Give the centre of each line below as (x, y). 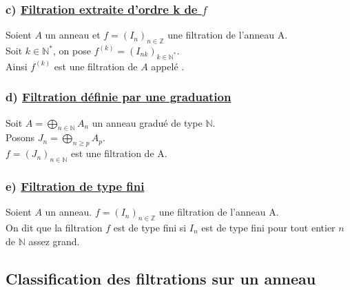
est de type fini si (150, 228)
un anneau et (73, 35)
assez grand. (54, 241)
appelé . (168, 66)
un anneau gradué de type (147, 122)
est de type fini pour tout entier (268, 228)
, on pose (72, 51)
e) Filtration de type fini (75, 186)
